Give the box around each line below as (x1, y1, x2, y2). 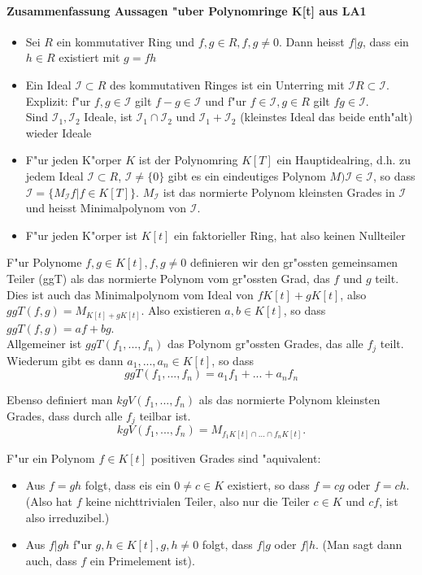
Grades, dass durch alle (7, 407, 123, 424)
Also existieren (148, 302, 221, 319)
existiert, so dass (227, 477, 310, 494)
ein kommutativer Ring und (56, 33, 195, 50)
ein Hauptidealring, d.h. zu (276, 151, 411, 168)
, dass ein (362, 33, 409, 50)
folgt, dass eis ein (85, 477, 171, 494)
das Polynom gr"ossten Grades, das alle (167, 335, 363, 352)
